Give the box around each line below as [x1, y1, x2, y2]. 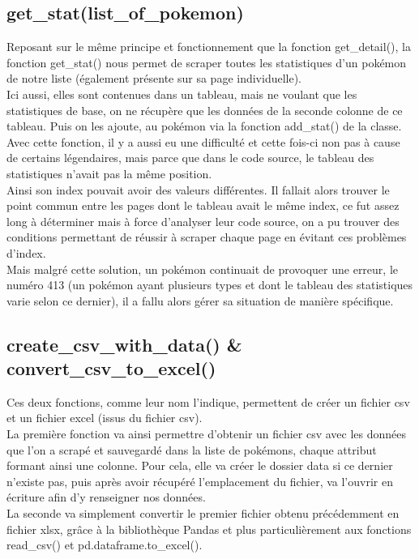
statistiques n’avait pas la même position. [6, 164, 212, 181]
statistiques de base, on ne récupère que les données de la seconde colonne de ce [6, 101, 403, 118]
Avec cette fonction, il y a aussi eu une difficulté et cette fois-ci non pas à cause [6, 133, 400, 150]
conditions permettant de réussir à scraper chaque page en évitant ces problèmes [6, 228, 407, 245]
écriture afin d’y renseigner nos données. [6, 489, 206, 506]
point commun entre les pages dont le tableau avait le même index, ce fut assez [6, 197, 400, 214]
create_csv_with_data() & [6, 331, 242, 356]
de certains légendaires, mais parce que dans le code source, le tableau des [6, 149, 374, 166]
